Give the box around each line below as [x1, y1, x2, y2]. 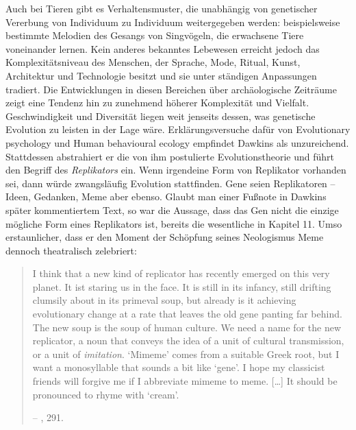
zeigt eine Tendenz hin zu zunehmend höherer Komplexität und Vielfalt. [5, 95, 309, 110]
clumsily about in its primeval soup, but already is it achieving [32, 293, 296, 307]
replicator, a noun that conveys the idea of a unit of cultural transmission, [32, 333, 344, 348]
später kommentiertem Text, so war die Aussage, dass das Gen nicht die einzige [5, 202, 339, 217]
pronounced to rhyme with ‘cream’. [32, 387, 179, 401]
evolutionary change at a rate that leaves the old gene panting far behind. [32, 307, 342, 321]
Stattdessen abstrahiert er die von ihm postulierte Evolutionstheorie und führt [5, 149, 334, 163]
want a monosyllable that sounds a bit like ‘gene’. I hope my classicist [32, 360, 325, 374]
